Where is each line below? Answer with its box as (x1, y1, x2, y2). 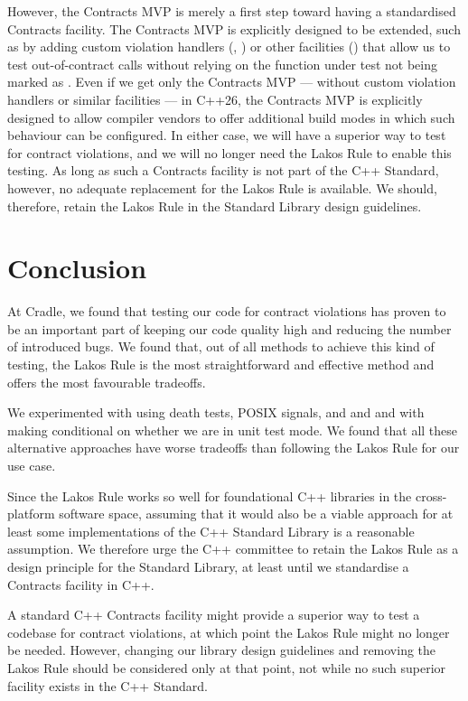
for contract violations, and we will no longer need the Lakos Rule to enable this (7, 143, 452, 162)
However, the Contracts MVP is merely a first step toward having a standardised (7, 2, 456, 20)
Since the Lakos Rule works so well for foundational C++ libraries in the (7, 486, 412, 505)
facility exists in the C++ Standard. (7, 676, 208, 695)
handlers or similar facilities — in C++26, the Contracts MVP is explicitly (7, 89, 423, 108)
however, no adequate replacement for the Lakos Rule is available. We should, (7, 178, 437, 197)
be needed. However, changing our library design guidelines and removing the (7, 640, 436, 659)
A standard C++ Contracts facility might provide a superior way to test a (7, 605, 420, 624)
